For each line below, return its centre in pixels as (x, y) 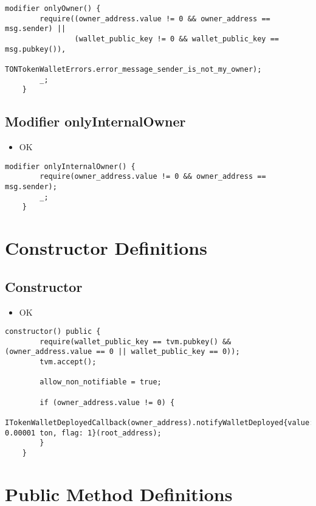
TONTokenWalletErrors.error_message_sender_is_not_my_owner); (133, 69)
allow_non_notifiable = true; (101, 382)
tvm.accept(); (68, 362)
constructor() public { (53, 332)
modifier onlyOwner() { (53, 9)
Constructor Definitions (106, 248)
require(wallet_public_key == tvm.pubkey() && (136, 341)
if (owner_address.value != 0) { (107, 402)
